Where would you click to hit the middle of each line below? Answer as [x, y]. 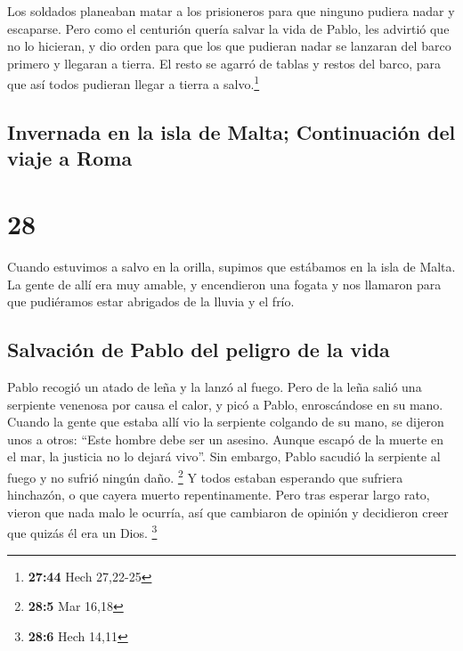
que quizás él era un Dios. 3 [82, 531]
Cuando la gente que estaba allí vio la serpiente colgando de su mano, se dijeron [226, 422]
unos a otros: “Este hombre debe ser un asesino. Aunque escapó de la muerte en [226, 439]
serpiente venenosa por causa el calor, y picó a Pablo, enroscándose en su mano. [225, 404]
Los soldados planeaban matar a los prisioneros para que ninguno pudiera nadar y [231, 11]
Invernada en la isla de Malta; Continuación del [231, 132]
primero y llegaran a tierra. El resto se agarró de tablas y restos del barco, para [224, 63]
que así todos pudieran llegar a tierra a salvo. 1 [134, 83]
